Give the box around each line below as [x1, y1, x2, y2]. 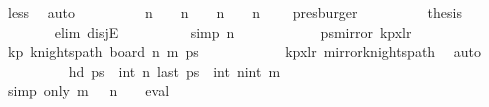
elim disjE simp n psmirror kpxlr [54, 21, 412, 42]
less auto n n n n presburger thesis [7, 2, 462, 22]
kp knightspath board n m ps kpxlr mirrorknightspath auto [7, 41, 482, 62]
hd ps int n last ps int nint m [68, 60, 281, 81]
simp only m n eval [7, 80, 170, 101]
